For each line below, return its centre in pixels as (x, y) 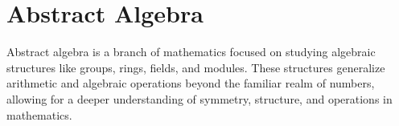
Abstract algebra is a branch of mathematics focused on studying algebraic (191, 52)
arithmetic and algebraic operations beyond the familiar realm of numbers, (191, 83)
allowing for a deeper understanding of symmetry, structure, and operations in (199, 98)
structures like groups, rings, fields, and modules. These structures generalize (196, 67)
